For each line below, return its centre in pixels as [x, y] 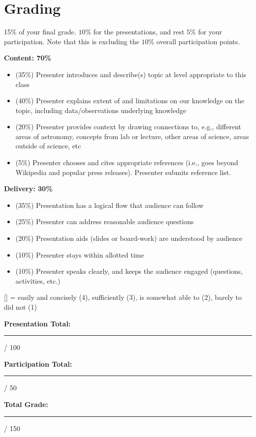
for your [210, 32]
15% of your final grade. [40, 32]
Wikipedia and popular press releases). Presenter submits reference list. [123, 172]
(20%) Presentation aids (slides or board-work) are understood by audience [129, 238]
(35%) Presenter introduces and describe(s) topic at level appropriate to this [131, 74]
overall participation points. [198, 41]
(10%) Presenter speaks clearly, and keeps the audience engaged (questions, [129, 271]
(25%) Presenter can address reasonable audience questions [105, 221]
